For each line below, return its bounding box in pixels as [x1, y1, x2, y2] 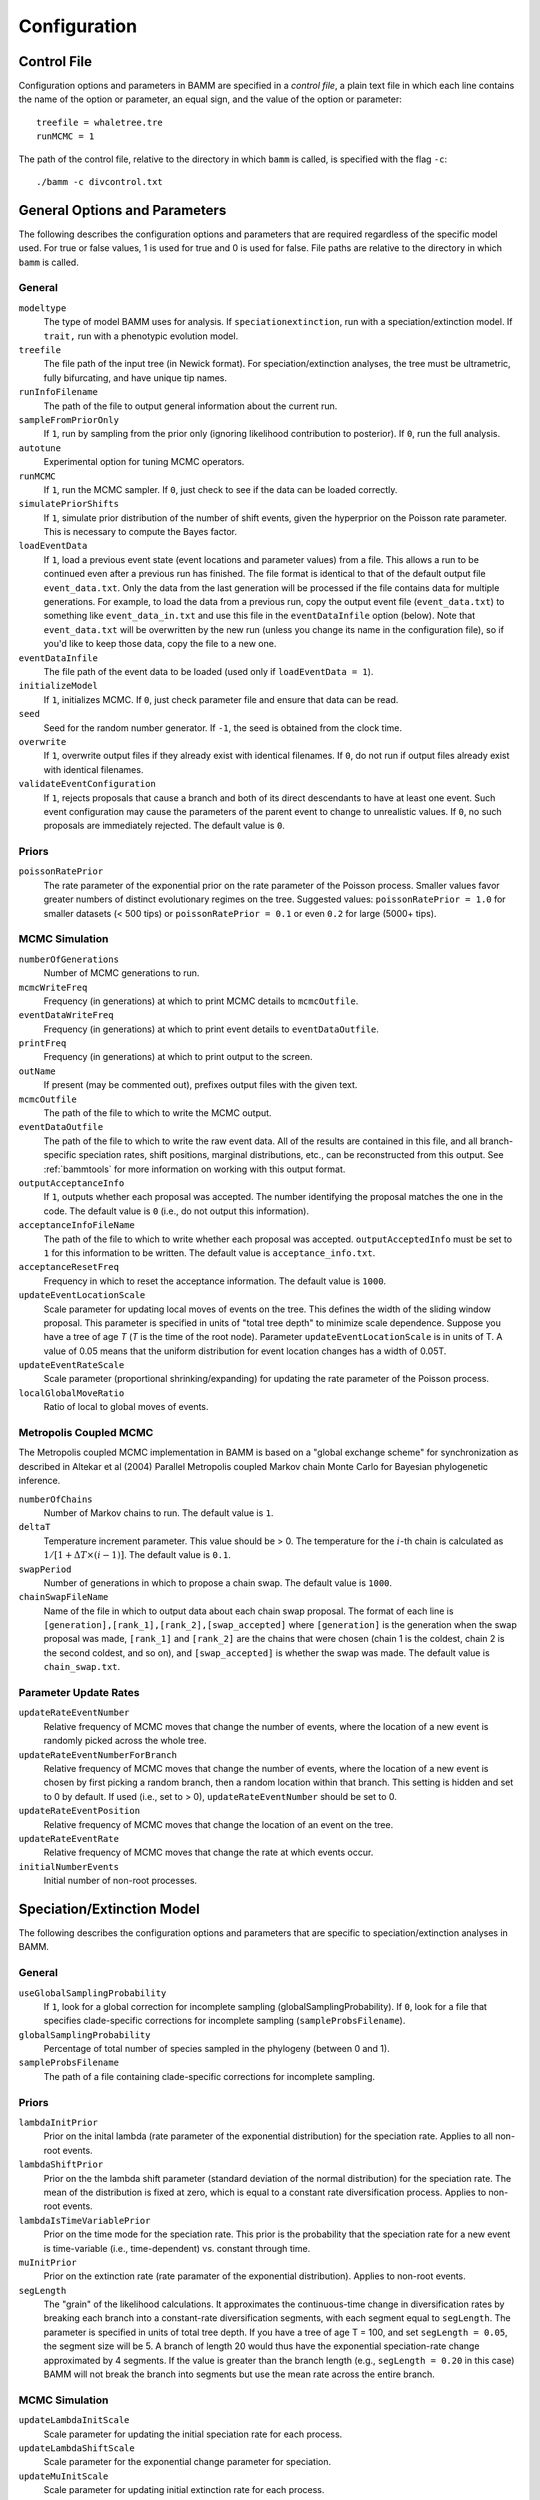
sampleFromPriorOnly [18, 414, 120, 425]
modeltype [18, 302, 67, 314]
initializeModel [18, 680, 99, 692]
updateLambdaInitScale [18, 2415, 130, 2426]
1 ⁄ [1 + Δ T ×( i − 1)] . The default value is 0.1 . [43, 1549, 232, 1561]
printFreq [18, 1038, 67, 1049]
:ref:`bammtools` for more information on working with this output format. [43, 1163, 346, 1175]
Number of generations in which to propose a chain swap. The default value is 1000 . [43, 1576, 393, 1589]
